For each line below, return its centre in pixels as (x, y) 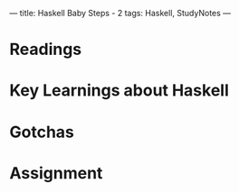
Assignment (56, 173)
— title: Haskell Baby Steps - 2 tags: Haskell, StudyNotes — (120, 13)
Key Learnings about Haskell (119, 91)
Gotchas (42, 132)
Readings (46, 50)
